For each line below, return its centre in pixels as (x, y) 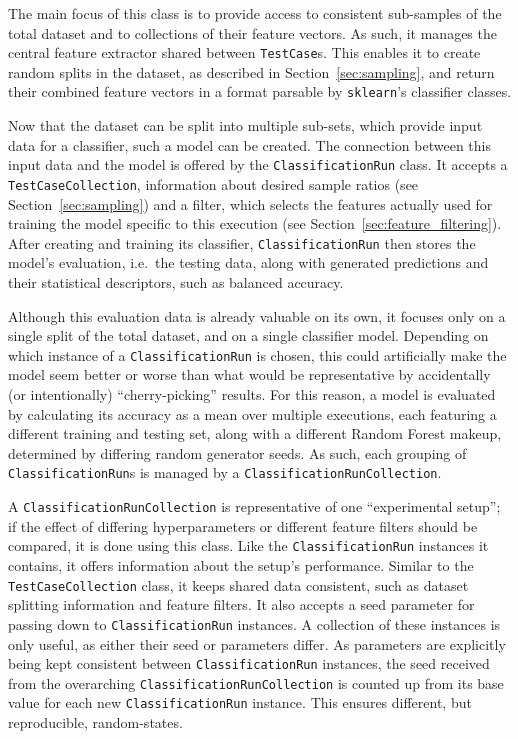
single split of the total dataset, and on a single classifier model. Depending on (248, 335)
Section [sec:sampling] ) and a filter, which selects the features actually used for (250, 203)
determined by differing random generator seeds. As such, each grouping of (237, 452)
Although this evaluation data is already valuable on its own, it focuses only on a (257, 315)
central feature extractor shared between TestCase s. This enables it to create (244, 52)
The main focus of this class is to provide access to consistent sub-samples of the (255, 13)
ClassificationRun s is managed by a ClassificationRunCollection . (225, 472)
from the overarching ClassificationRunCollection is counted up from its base (256, 682)
